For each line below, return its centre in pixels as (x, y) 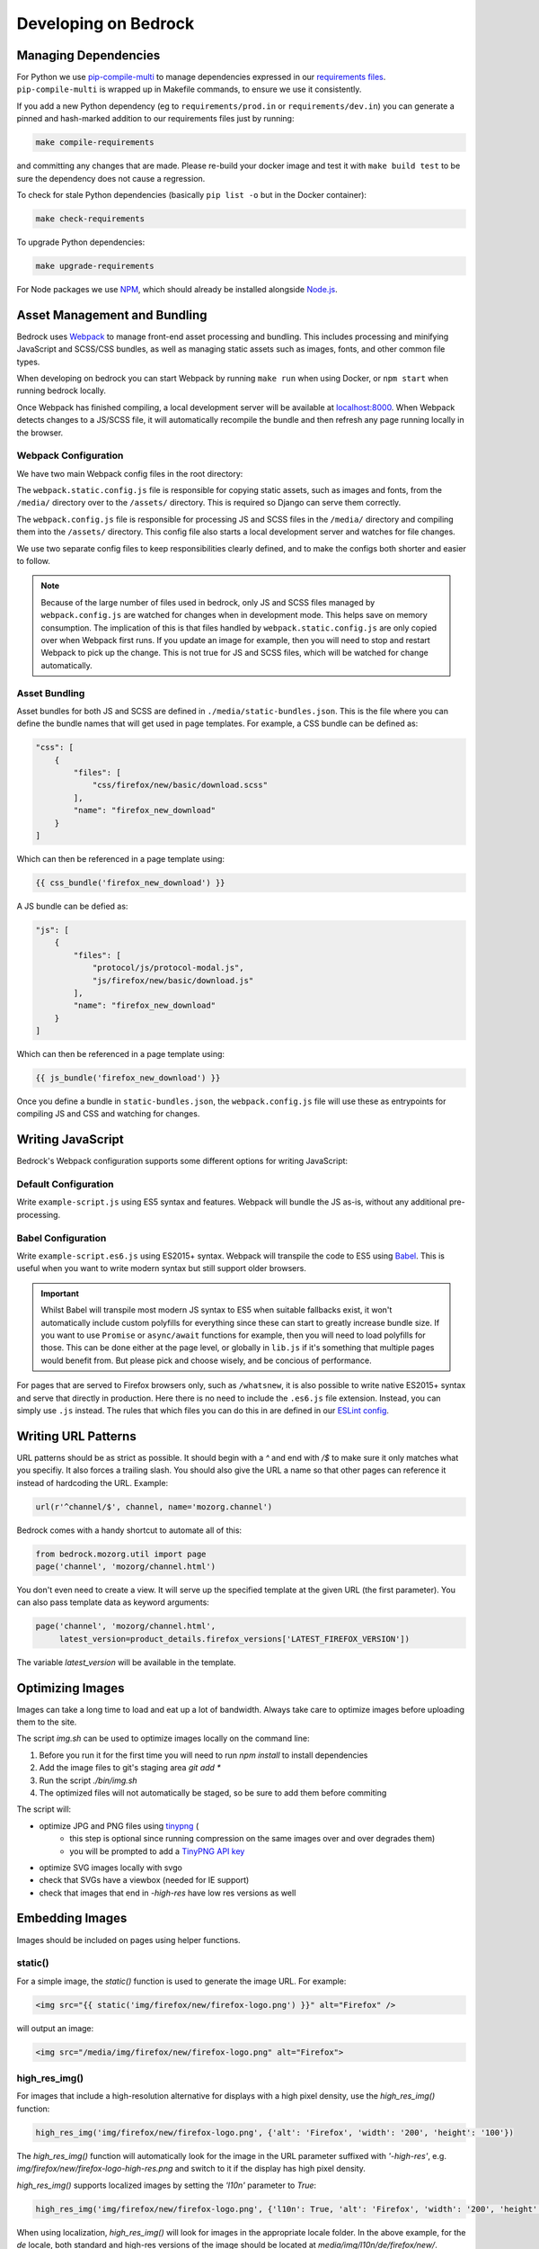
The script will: (44, 1809)
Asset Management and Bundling (112, 315)
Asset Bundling (51, 693)
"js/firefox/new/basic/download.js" (173, 980)
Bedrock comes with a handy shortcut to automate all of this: (129, 1530)
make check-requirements (90, 219)
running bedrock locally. (62, 390)
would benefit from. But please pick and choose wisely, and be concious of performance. (206, 1360)
